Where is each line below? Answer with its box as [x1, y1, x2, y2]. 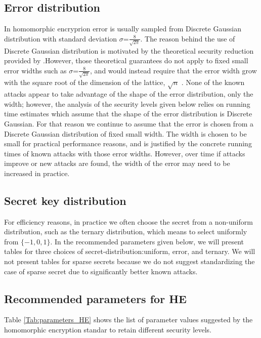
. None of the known [181, 77, 245, 88]
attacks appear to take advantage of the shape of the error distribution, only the [4, 89, 253, 99]
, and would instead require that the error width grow [90, 65, 257, 75]
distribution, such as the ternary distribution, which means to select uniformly [4, 226, 247, 237]
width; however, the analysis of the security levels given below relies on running [4, 98, 250, 109]
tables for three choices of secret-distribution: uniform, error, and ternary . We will [4, 246, 255, 257]
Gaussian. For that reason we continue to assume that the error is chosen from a [4, 118, 253, 129]
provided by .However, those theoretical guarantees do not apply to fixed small [4, 55, 248, 66]
